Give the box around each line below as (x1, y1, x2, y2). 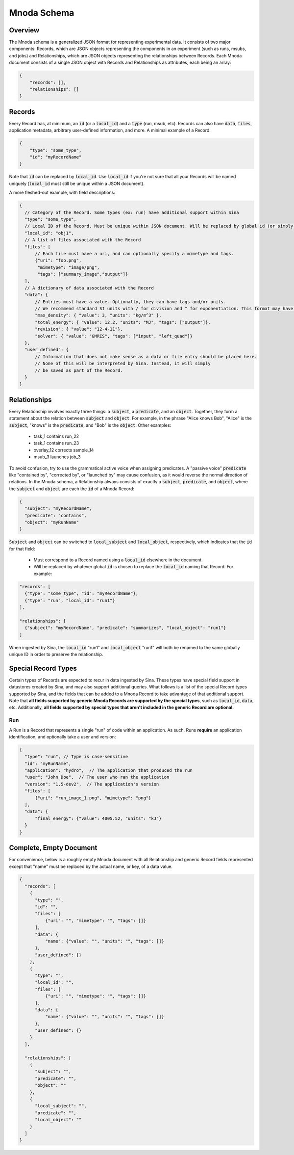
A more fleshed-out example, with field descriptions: (9, 189, 115, 196)
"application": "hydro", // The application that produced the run (24, 768, 193, 773)
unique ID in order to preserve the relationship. (9, 651, 103, 657)
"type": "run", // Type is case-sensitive (24, 754, 128, 760)
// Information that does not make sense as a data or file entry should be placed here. (35, 354, 257, 359)
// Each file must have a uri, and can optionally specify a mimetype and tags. (35, 251, 234, 256)
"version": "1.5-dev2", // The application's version (24, 781, 159, 787)
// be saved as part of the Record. (35, 367, 123, 373)
